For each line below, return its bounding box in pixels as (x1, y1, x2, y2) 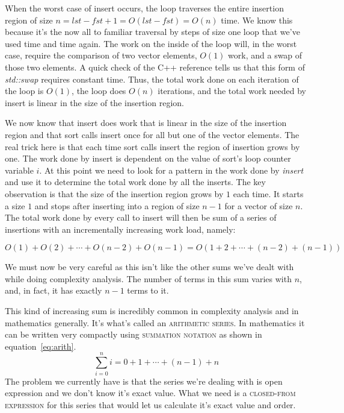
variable (5, 163, 34, 176)
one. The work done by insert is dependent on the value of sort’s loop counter (5, 152, 291, 165)
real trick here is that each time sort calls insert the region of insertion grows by (5, 140, 300, 153)
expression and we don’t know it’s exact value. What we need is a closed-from (5, 386, 296, 399)
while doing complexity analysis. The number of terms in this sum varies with (5, 272, 292, 285)
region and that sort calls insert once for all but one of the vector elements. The (5, 128, 299, 140)
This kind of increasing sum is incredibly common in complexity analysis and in (5, 304, 299, 317)
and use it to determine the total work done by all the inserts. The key (5, 175, 266, 188)
